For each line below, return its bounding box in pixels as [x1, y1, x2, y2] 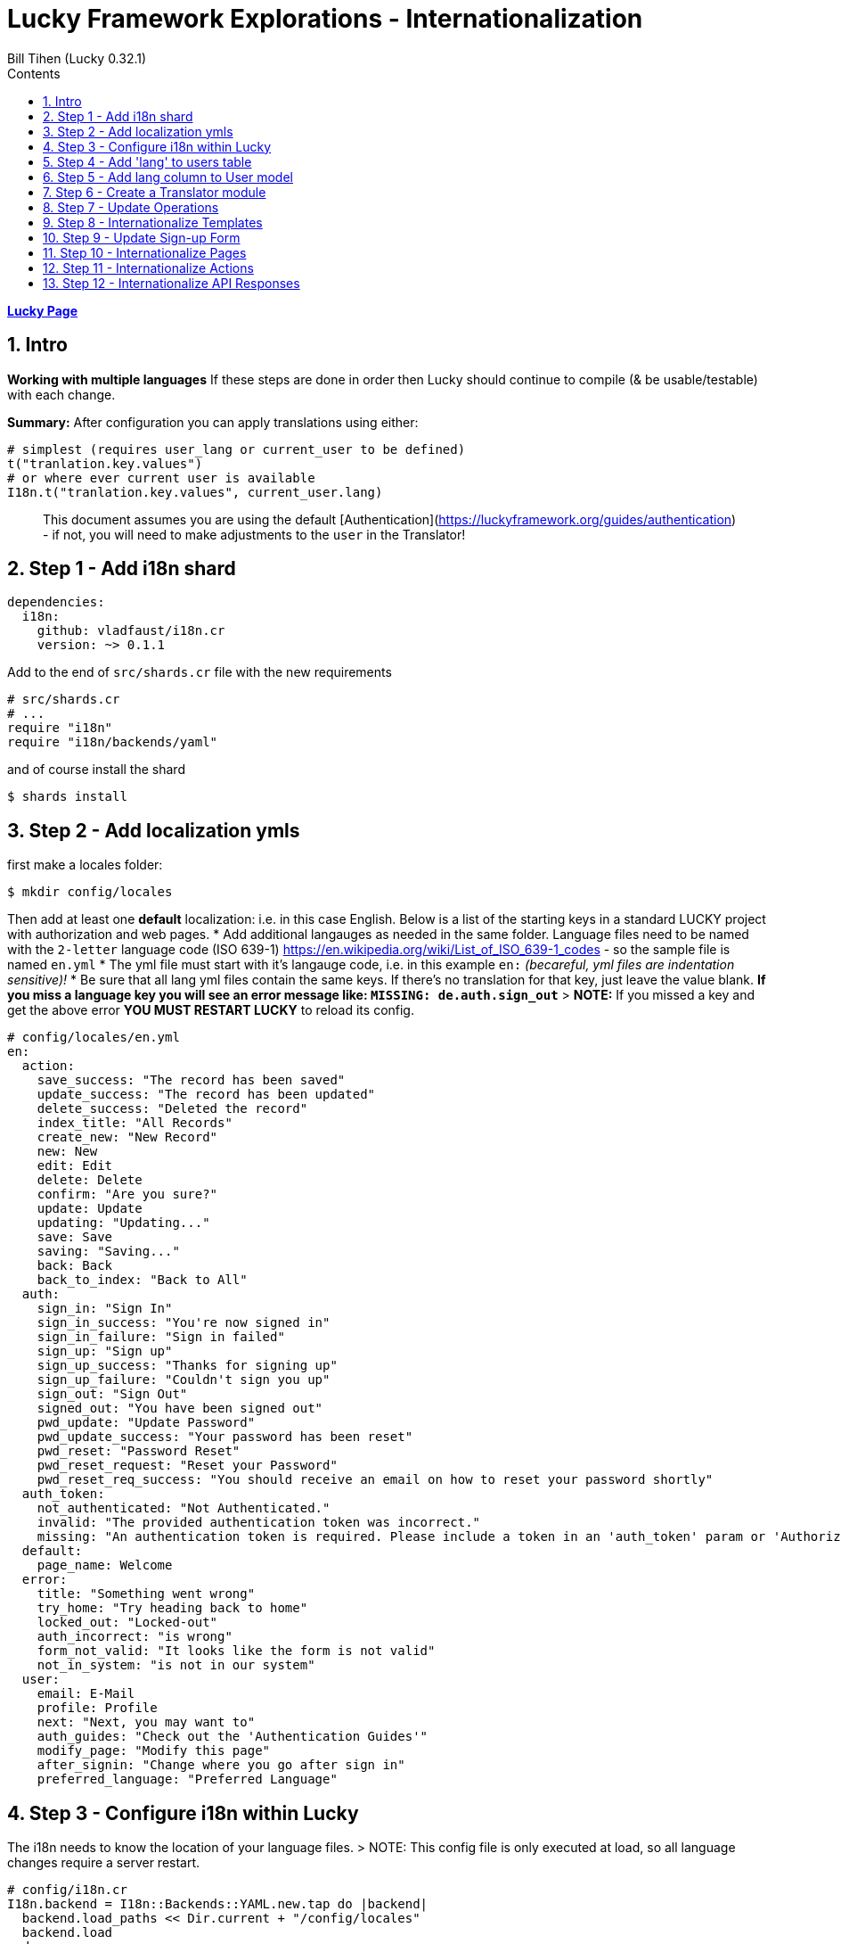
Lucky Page [7, 302, 78, 318]
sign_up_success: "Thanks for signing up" [37, 1358, 338, 1373]
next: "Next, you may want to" [37, 1715, 256, 1730]
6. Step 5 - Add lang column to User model [43, 169, 293, 185]
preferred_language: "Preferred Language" [37, 1772, 338, 1787]
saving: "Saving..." [37, 1244, 180, 1259]
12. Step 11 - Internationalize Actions [43, 259, 254, 276]
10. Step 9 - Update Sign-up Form [43, 229, 241, 245]
